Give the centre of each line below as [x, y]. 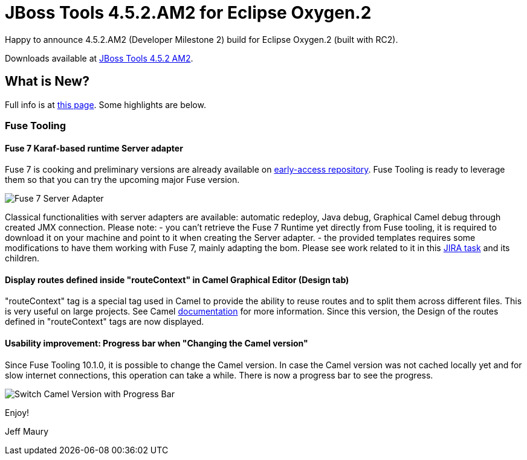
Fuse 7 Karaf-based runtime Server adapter [94, 148]
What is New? [47, 81]
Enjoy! [17, 412]
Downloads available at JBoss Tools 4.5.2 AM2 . [99, 58]
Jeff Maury [27, 431]
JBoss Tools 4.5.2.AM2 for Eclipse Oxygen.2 [188, 13]
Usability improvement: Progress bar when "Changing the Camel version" [157, 343]
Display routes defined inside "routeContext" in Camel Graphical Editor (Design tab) [177, 280]
